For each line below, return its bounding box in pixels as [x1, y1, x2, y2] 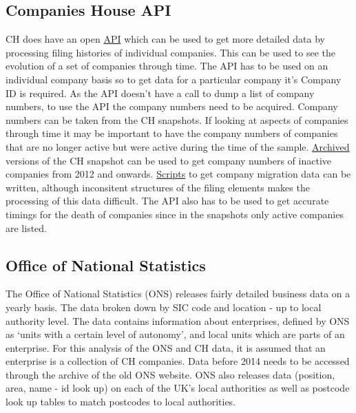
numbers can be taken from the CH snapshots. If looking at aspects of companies [6, 112, 348, 127]
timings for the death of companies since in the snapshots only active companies [6, 206, 344, 221]
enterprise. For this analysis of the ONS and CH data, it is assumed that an [6, 340, 326, 354]
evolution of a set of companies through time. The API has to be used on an [6, 59, 328, 73]
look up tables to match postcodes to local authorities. [6, 394, 236, 409]
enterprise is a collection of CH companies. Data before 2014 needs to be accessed [6, 354, 350, 368]
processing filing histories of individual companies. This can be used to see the [6, 45, 336, 59]
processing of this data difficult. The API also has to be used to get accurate [6, 193, 329, 208]
